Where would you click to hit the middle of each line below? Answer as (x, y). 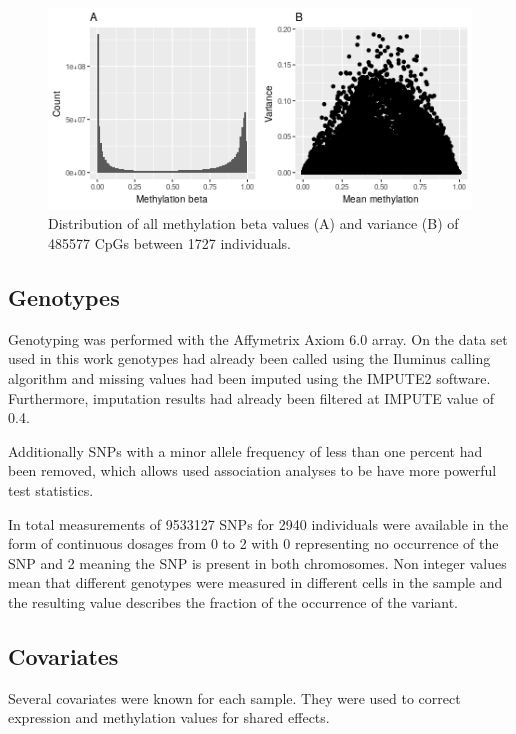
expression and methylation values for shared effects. (169, 717)
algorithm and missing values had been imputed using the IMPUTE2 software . (249, 377)
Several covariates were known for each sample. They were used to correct (234, 697)
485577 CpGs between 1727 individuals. (169, 242)
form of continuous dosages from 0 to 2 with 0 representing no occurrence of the (253, 543)
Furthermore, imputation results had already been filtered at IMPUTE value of (251, 397)
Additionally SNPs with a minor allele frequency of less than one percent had (245, 450)
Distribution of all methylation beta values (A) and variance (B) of (253, 223)
